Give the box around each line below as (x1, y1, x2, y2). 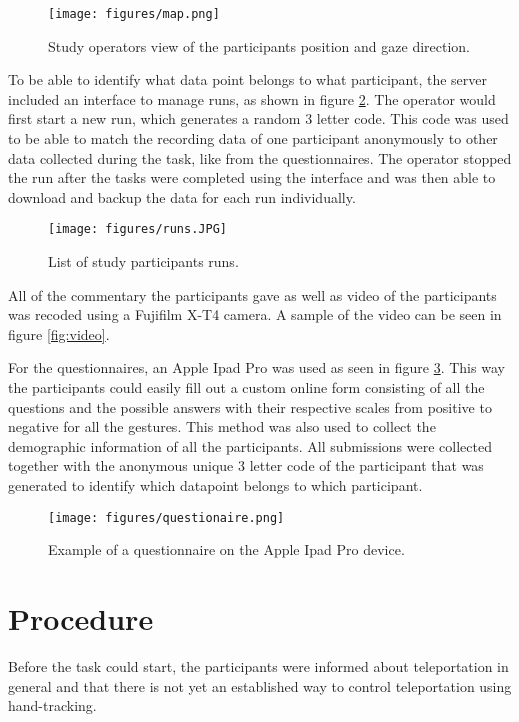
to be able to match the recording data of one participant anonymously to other (8, 128, 498, 149)
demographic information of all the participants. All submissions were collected (8, 435, 492, 456)
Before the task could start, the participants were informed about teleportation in (8, 655, 509, 676)
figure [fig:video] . (8, 323, 110, 344)
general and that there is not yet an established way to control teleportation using (8, 675, 512, 696)
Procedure (8, 598, 154, 639)
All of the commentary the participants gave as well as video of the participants (8, 284, 497, 305)
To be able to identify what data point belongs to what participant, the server (8, 69, 488, 90)
